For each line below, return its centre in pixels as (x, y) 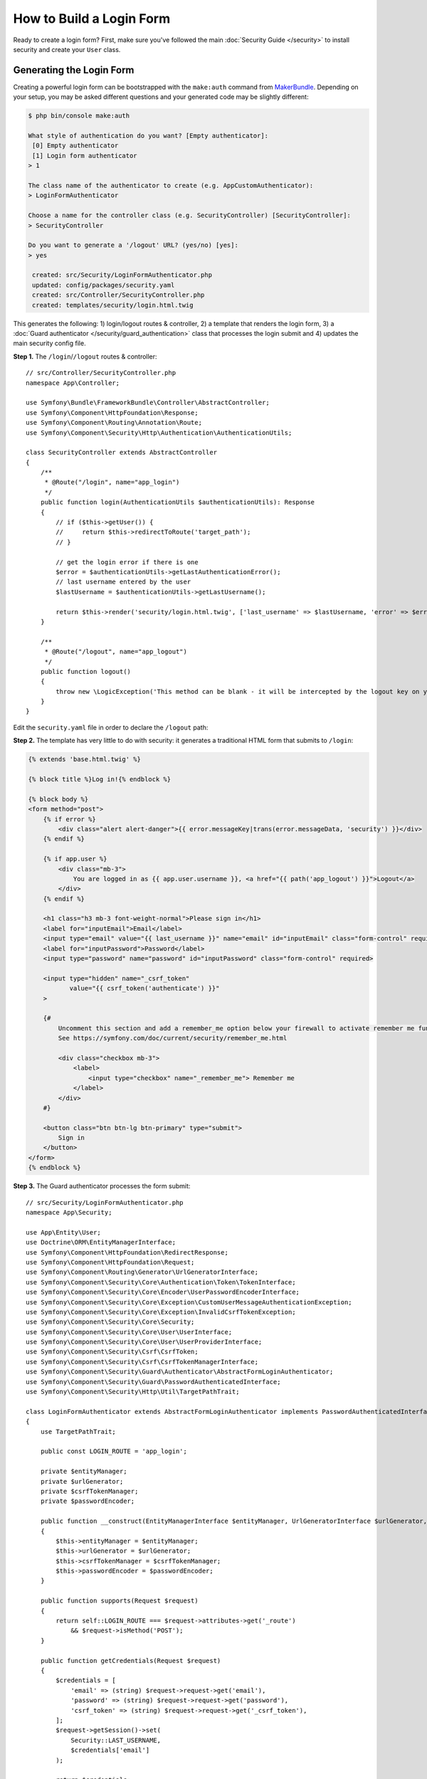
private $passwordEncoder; (88, 1501)
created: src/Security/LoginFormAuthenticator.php (122, 275)
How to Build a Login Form (92, 19)
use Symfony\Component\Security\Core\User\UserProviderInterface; (144, 1342)
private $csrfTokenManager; (89, 1491)
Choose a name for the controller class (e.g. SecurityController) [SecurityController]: (190, 216)
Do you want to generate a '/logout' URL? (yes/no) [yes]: (133, 245)
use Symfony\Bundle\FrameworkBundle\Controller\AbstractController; (148, 403)
